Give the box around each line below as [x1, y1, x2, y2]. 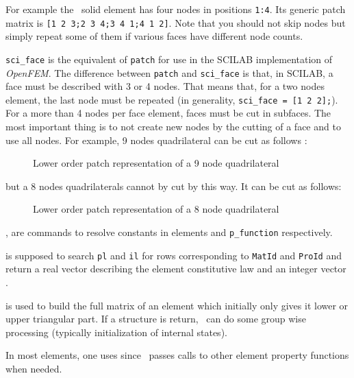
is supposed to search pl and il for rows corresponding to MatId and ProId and [5, 248, 342, 262]
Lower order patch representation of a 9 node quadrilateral [33, 156, 279, 170]
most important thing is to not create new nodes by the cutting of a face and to [5, 119, 341, 134]
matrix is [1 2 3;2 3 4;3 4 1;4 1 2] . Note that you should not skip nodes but [5, 15, 346, 29]
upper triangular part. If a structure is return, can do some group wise [5, 311, 306, 326]
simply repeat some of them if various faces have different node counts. [5, 29, 303, 43]
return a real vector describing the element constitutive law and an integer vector [5, 261, 346, 276]
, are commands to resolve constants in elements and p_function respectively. [5, 225, 333, 239]
